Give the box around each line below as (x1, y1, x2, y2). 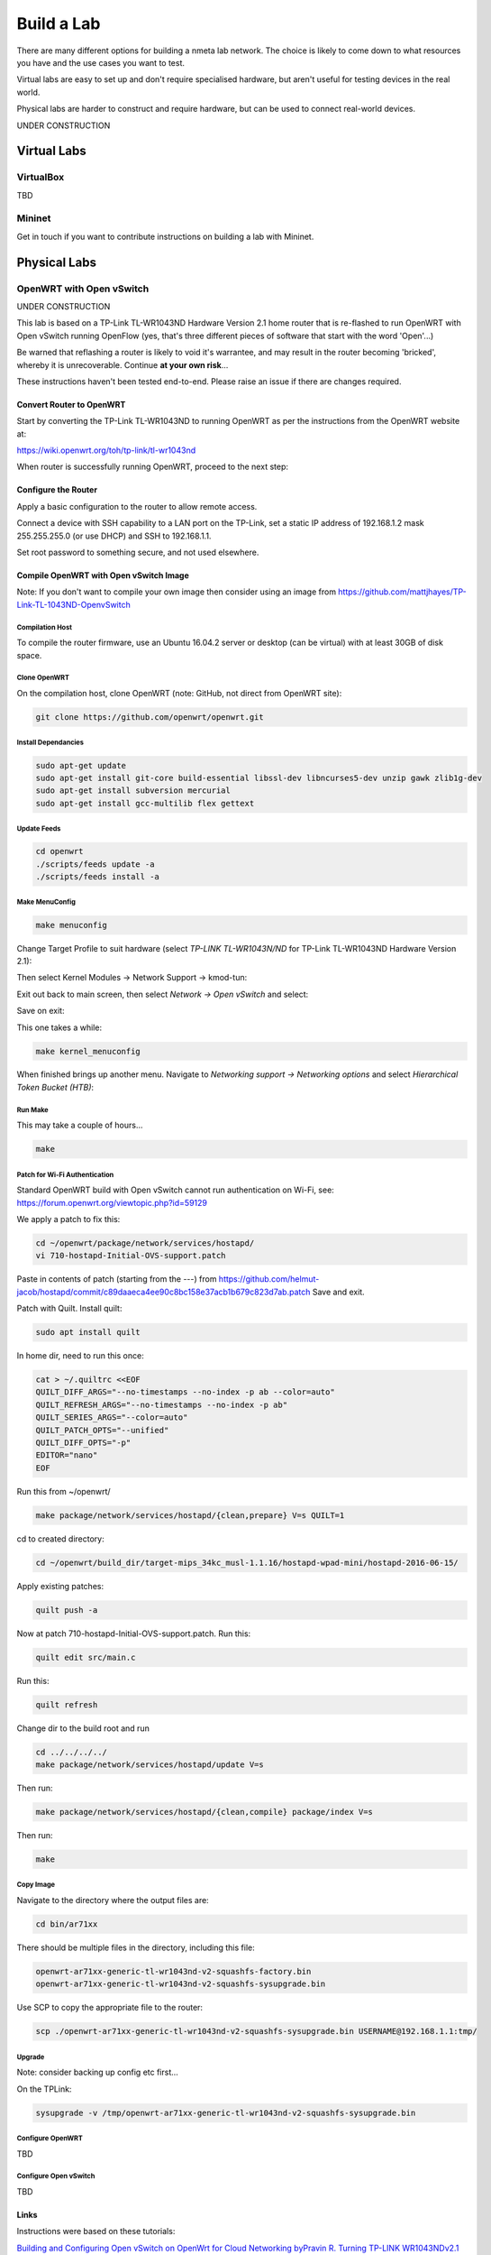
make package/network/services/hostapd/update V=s (35, 1760, 265, 1770)
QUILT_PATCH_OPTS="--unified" (35, 1425, 169, 1435)
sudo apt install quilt (35, 1327, 141, 1338)
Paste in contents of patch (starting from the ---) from (16, 1274, 217, 1284)
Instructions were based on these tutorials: (16, 2226, 176, 2237)
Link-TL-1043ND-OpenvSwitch (16, 599, 131, 610)
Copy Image (16, 1881, 56, 1890)
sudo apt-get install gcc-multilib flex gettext (35, 798, 255, 808)
